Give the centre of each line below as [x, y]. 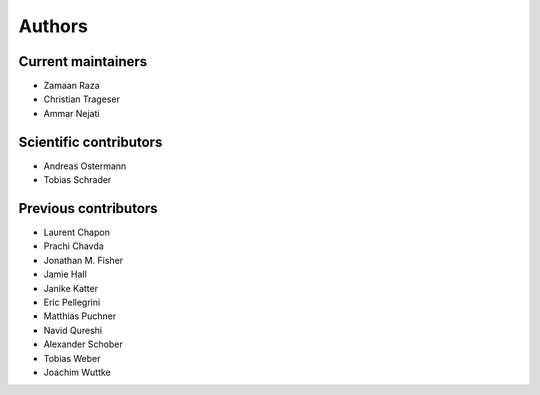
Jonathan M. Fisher [83, 260]
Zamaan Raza [71, 86]
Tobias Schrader [77, 180]
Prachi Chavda [73, 246]
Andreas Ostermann [85, 166]
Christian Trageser [81, 99]
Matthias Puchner [80, 316]
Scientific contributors [90, 141]
